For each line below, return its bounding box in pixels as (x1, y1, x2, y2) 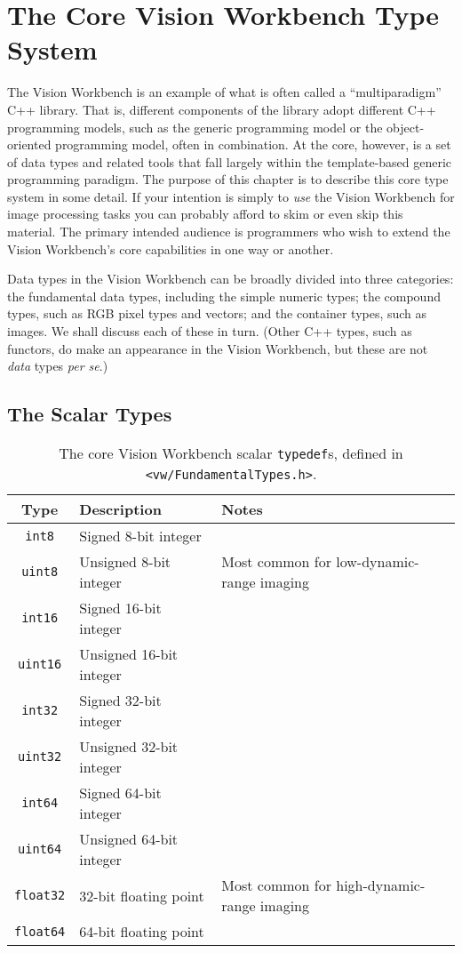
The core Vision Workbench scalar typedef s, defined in (59, 443, 403, 464)
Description (79, 499, 162, 520)
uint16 (18, 657, 62, 672)
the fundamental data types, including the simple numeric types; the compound (7, 286, 441, 305)
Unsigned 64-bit (79, 829, 179, 850)
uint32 (18, 749, 62, 765)
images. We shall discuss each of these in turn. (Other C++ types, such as (7, 322, 412, 340)
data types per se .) (7, 356, 108, 375)
